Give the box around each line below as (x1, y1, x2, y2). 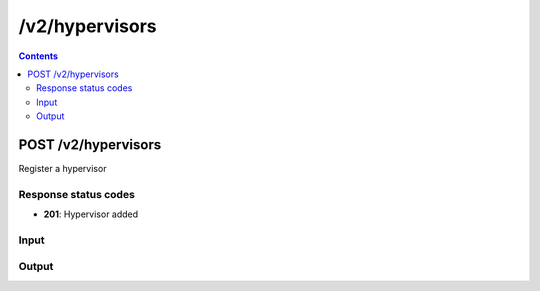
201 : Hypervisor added (43, 208, 139, 220)
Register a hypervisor (18, 163, 107, 175)
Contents (18, 50, 59, 62)
